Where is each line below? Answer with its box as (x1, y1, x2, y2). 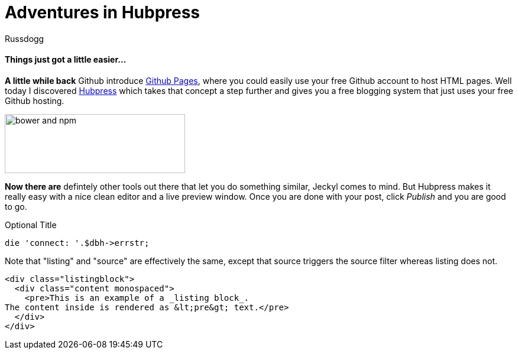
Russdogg (5, 33, 44, 44)
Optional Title (5, 219, 57, 230)
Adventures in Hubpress (5, 2, 200, 22)
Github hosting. (5, 95, 64, 106)
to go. (5, 201, 27, 212)
